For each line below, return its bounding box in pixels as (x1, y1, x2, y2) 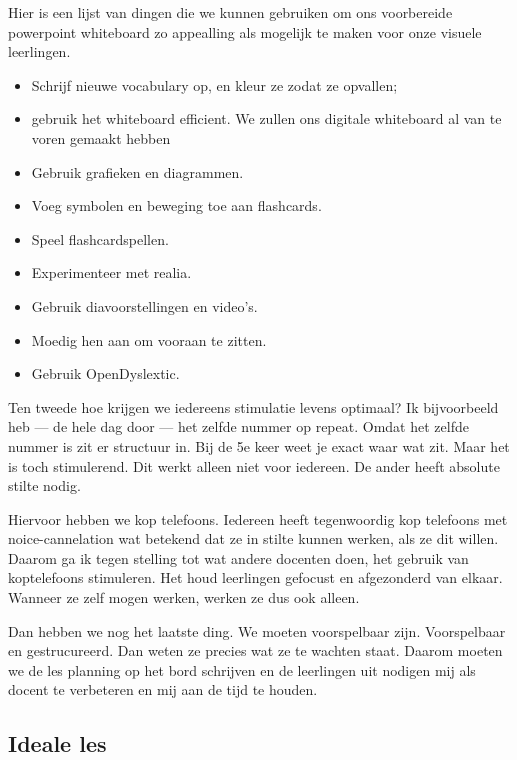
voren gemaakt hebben (31, 127, 171, 148)
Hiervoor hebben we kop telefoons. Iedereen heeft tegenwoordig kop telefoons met (8, 508, 508, 529)
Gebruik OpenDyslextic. (31, 363, 180, 384)
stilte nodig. (8, 475, 81, 496)
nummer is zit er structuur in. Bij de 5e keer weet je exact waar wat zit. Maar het (8, 435, 510, 456)
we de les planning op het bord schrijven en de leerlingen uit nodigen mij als (8, 659, 476, 680)
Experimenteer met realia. (31, 262, 192, 283)
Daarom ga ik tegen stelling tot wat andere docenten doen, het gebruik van (8, 547, 469, 568)
